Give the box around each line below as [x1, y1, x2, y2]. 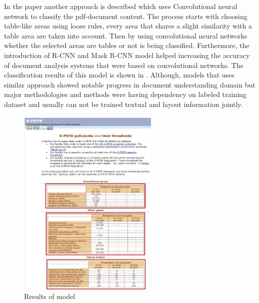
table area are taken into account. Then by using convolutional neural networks [4, 30, 247, 40]
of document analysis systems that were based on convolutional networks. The [4, 59, 243, 70]
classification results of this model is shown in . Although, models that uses [4, 69, 234, 80]
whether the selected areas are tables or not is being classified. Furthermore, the [4, 40, 249, 50]
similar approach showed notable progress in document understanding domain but [4, 79, 255, 89]
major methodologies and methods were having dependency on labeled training [4, 89, 246, 99]
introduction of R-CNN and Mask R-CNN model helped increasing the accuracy [4, 49, 250, 60]
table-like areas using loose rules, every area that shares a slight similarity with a [4, 20, 252, 31]
